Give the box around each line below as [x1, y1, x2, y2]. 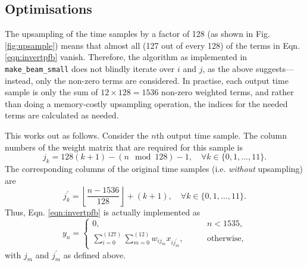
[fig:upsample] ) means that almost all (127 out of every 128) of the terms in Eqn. [5, 39, 300, 51]
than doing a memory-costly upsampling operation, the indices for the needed [5, 97, 288, 109]
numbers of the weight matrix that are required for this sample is [5, 140, 243, 153]
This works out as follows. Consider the [5, 129, 149, 142]
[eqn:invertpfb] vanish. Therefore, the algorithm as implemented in [5, 51, 248, 63]
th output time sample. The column [156, 129, 287, 142]
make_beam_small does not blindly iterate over [5, 62, 175, 74]
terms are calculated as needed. [5, 109, 119, 121]
